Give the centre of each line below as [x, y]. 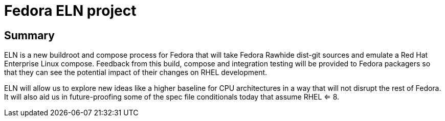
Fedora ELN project [70, 11]
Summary [29, 35]
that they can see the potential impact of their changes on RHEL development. [136, 72]
